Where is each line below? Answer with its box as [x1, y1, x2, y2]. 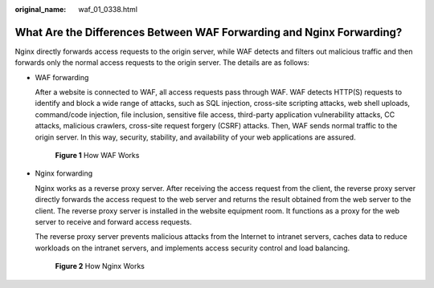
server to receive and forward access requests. [35, 217, 192, 226]
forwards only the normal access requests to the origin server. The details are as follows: [14, 58, 309, 67]
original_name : [14, 5, 67, 14]
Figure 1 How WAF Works [55, 151, 140, 160]
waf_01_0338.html [78, 5, 138, 14]
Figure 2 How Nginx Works [55, 262, 145, 271]
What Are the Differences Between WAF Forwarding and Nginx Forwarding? [14, 25, 403, 39]
